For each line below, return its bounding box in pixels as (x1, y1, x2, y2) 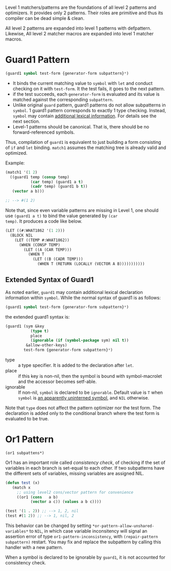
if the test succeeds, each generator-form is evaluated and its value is (12, 91, 160, 97)
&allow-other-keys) (26, 343, 67, 348)
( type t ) (30, 328, 50, 333)
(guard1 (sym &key (5, 324, 44, 329)
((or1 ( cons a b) (16, 494, 58, 500)
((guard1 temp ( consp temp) (10, 174, 70, 180)
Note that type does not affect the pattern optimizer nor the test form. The (5, 405, 161, 411)
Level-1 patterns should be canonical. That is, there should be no (12, 123, 150, 130)
